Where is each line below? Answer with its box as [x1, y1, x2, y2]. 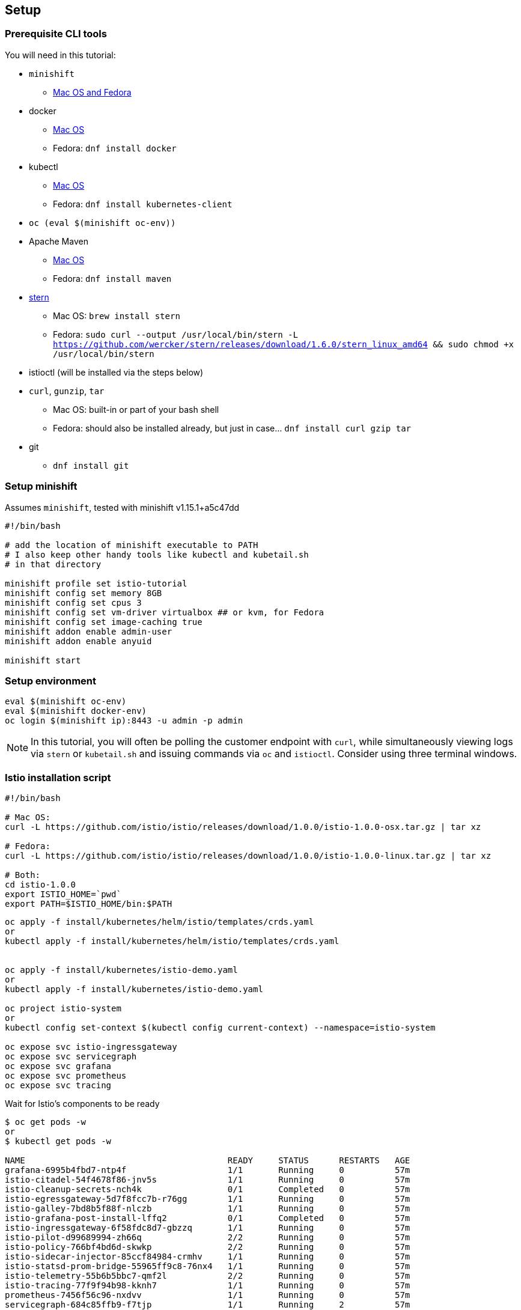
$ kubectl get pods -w [5, 1136, 112, 1147]
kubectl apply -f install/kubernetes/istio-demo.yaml [5, 984, 263, 995]
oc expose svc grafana [5, 1061, 112, 1071]
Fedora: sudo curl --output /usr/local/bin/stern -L [53, 329, 298, 340]
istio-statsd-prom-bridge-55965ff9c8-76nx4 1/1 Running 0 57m [5, 1261, 410, 1272]
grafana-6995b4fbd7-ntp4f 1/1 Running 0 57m [5, 1165, 410, 1175]
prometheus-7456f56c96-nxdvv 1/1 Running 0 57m [5, 1290, 410, 1300]
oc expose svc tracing [5, 1080, 112, 1091]
